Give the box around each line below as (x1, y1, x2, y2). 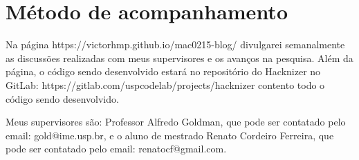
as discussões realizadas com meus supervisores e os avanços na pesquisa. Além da (6, 50, 353, 65)
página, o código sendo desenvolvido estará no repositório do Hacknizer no (6, 64, 321, 79)
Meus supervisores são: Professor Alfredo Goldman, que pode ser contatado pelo (6, 114, 346, 129)
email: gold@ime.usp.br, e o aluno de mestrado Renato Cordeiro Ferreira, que (6, 128, 334, 142)
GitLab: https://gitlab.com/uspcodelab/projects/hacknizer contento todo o (6, 77, 325, 92)
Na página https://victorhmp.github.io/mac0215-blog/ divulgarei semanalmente (6, 37, 345, 52)
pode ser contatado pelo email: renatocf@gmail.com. (6, 141, 227, 156)
